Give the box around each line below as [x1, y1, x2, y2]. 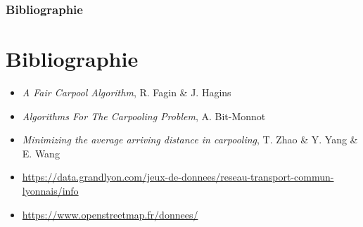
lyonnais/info [22, 183, 79, 197]
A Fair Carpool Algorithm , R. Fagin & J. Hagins [22, 84, 231, 99]
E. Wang [22, 145, 60, 160]
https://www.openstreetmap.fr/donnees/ [22, 207, 198, 221]
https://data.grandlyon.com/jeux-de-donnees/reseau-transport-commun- [22, 169, 334, 184]
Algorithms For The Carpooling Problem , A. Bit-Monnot [22, 108, 266, 123]
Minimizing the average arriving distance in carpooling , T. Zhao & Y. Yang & [22, 132, 358, 147]
